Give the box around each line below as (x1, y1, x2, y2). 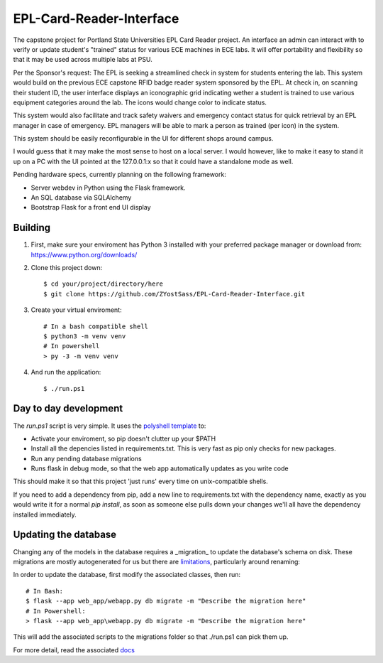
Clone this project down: (30, 264, 103, 272)
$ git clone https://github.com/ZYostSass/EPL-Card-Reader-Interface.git (43, 290, 306, 298)
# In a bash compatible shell (43, 322, 149, 330)
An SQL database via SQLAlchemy (30, 193, 132, 202)
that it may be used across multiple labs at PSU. (13, 55, 152, 64)
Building (13, 222, 51, 234)
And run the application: (30, 368, 101, 377)
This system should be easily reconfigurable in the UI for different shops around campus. (13, 134, 274, 143)
